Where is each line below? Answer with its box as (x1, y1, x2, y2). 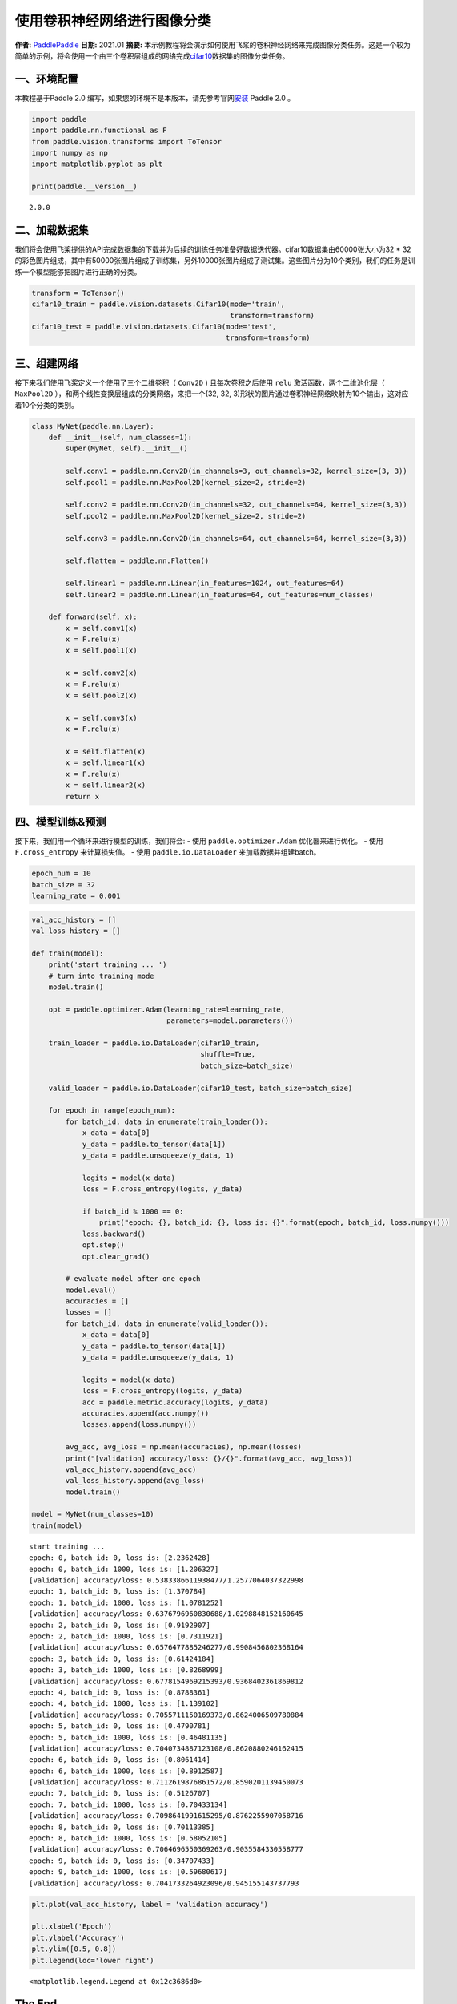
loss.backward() (82, 1229, 146, 1238)
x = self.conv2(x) (65, 669, 138, 677)
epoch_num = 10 (31, 869, 91, 878)
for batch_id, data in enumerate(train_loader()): (65, 1117, 268, 1126)
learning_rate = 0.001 (31, 891, 121, 901)
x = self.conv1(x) (65, 624, 138, 632)
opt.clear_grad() (82, 1251, 150, 1261)
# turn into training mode (48, 971, 155, 980)
